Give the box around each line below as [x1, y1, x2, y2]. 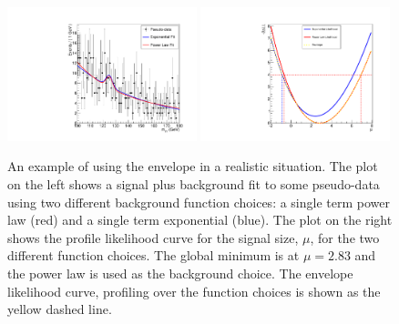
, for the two [310, 228, 380, 247]
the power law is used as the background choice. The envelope [7, 263, 353, 282]
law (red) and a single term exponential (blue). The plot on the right [7, 210, 393, 229]
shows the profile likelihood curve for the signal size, [7, 228, 299, 247]
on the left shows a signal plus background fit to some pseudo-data [7, 175, 380, 193]
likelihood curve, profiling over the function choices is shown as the [7, 281, 381, 300]
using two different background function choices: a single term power [7, 192, 390, 211]
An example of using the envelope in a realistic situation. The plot [7, 157, 378, 176]
